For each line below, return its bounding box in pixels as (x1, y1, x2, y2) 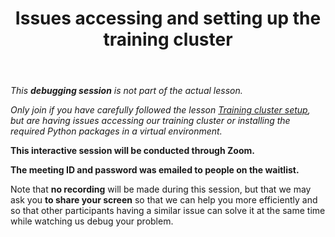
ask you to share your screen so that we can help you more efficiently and (10, 194, 318, 206)
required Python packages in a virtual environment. (10, 125, 223, 137)
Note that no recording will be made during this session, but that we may (10, 183, 312, 196)
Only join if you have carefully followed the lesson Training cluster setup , (10, 104, 311, 116)
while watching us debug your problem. (10, 215, 174, 227)
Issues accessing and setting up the (14, 7, 322, 30)
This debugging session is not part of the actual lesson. (10, 85, 243, 97)
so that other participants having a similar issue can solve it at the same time (10, 205, 326, 217)
